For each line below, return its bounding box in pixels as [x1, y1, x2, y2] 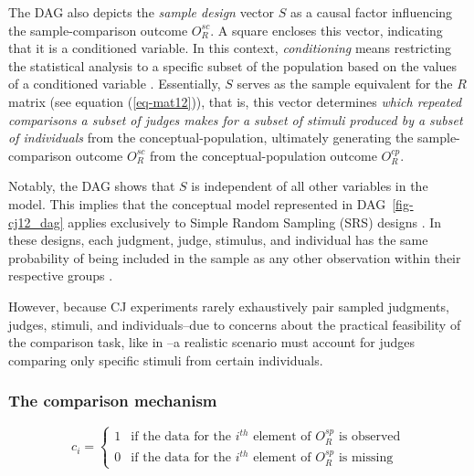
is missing [338, 451, 394, 465]
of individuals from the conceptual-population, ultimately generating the [8, 128, 414, 147]
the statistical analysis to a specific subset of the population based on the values [8, 56, 458, 75]
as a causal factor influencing [290, 3, 453, 21]
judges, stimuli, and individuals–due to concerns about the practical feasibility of [8, 314, 461, 333]
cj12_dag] [8, 212, 64, 231]
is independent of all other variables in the [191, 176, 428, 196]
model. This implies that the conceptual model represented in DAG [8, 194, 386, 213]
